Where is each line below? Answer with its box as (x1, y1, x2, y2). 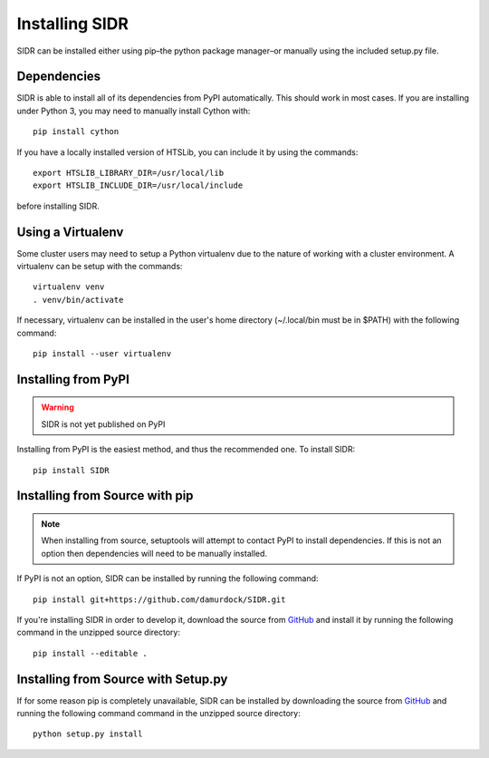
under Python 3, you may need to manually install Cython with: (16, 105, 251, 116)
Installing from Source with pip (16, 488, 194, 503)
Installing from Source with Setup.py (16, 671, 228, 686)
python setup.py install (33, 729, 143, 739)
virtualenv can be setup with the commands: (16, 261, 183, 272)
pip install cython (33, 127, 120, 137)
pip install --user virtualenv (33, 349, 172, 359)
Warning (41, 402, 74, 413)
